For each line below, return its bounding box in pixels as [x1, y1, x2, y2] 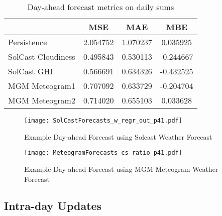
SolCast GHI [8, 65, 53, 77]
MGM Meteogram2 [8, 94, 75, 106]
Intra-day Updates [4, 198, 102, 213]
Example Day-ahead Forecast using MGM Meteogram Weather [24, 163, 218, 174]
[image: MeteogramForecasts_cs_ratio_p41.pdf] [24, 149, 182, 157]
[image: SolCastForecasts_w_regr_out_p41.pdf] [24, 117, 182, 124]
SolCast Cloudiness [8, 51, 75, 62]
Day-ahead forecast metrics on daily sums [27, 1, 174, 13]
